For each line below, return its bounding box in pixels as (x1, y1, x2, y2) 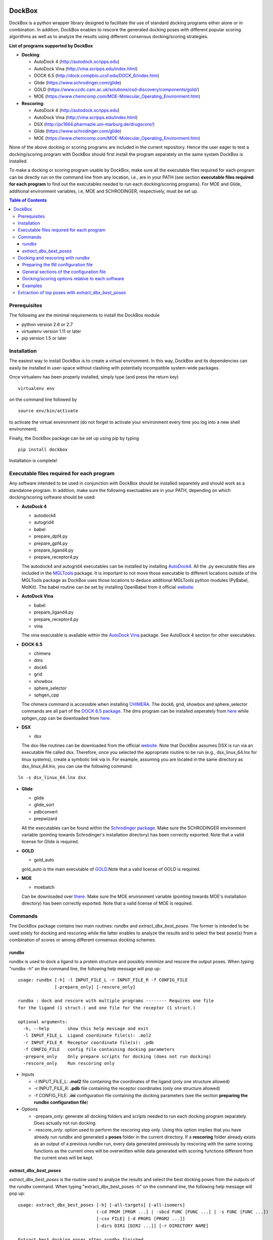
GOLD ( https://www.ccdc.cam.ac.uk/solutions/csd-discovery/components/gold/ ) (34, 87, 199, 93)
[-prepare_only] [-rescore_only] (55, 984, 136, 990)
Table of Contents (9, 197, 47, 203)
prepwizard (34, 816, 57, 822)
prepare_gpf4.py (34, 540, 68, 546)
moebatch (34, 884, 55, 890)
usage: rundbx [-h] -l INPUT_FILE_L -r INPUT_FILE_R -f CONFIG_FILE (18, 977, 188, 983)
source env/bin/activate (18, 408, 78, 414)
